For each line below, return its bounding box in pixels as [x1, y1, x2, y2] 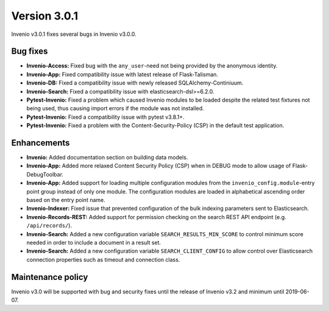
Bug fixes [11, 46, 48, 57]
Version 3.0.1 [11, 9, 79, 23]
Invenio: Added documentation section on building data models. [26, 154, 188, 161]
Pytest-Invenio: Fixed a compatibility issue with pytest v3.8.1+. [26, 113, 185, 121]
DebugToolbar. [26, 170, 64, 178]
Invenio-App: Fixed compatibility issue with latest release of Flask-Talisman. [26, 71, 219, 78]
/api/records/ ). [26, 222, 73, 229]
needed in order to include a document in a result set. [26, 239, 161, 246]
